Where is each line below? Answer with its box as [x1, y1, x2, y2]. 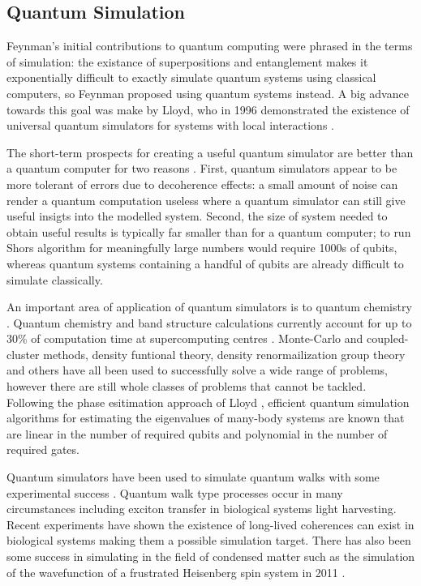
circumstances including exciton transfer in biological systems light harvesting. [6, 500, 397, 517]
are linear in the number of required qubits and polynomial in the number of [6, 425, 388, 442]
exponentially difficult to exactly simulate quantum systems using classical [6, 69, 376, 86]
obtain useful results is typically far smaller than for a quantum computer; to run [6, 223, 411, 240]
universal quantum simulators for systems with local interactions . [6, 117, 334, 134]
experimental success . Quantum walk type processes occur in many [6, 484, 343, 501]
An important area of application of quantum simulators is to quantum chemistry [6, 298, 412, 315]
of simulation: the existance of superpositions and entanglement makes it [6, 53, 368, 70]
